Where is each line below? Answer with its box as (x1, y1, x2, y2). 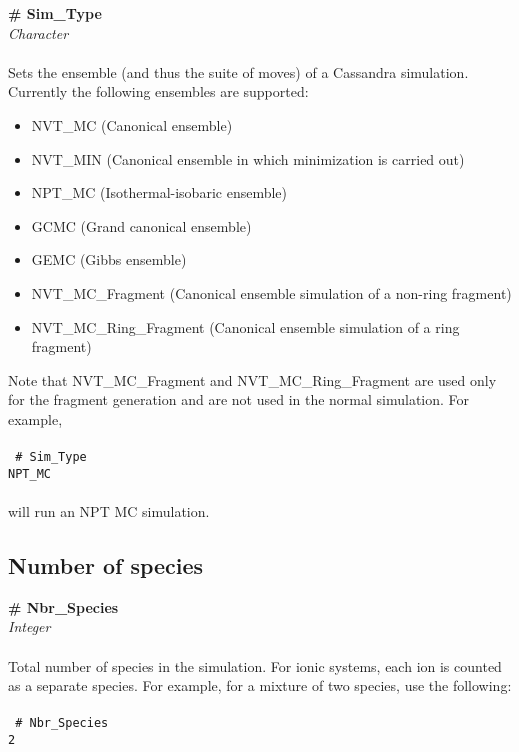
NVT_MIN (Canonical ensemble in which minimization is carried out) (31, 148, 465, 169)
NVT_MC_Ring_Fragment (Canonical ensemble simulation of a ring (31, 316, 460, 337)
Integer (8, 616, 51, 637)
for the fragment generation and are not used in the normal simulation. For (8, 389, 470, 410)
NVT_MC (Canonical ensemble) (31, 114, 233, 135)
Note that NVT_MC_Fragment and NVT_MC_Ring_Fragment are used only (8, 369, 497, 390)
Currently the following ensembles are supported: (8, 81, 309, 102)
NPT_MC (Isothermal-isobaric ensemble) (31, 182, 288, 203)
